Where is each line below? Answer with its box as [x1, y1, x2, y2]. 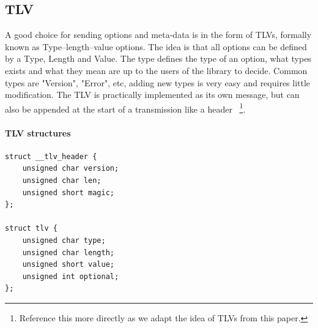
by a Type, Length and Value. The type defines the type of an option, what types [5, 52, 311, 65]
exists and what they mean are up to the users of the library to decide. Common [5, 64, 308, 76]
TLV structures [5, 126, 71, 139]
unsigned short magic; [22, 188, 114, 197]
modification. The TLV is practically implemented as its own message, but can [5, 88, 300, 101]
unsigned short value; [22, 260, 114, 269]
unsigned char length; [22, 248, 114, 257]
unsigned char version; [22, 164, 119, 173]
